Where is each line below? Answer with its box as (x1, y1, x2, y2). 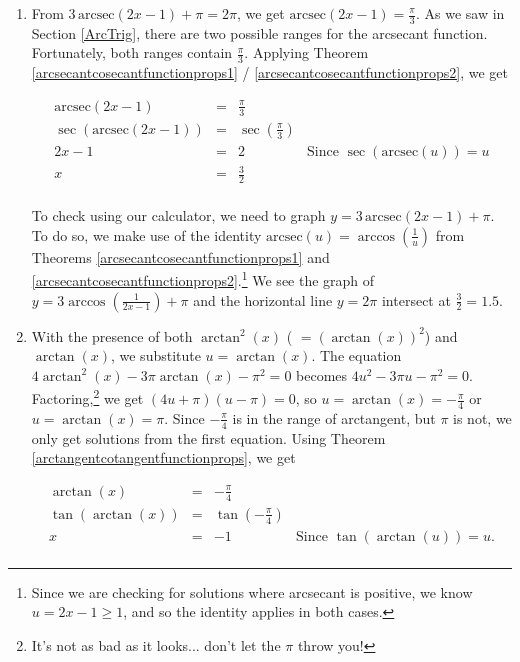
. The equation (311, 345, 402, 366)
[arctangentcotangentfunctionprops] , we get (31, 447, 296, 468)
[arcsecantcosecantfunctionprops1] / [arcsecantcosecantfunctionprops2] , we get (31, 62, 509, 83)
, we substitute (110, 345, 201, 366)
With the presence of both (31, 325, 193, 346)
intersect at (381, 289, 451, 310)
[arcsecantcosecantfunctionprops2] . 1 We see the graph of (31, 267, 375, 291)
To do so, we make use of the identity (31, 224, 262, 245)
